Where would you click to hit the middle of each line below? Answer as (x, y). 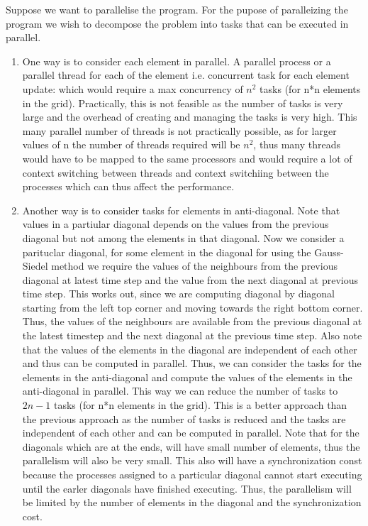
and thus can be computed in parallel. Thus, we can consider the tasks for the (192, 363)
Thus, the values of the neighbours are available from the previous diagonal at (192, 321)
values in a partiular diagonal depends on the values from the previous (175, 224)
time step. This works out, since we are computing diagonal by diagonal (178, 294)
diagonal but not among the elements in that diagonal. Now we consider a (183, 237)
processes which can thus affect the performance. (128, 186)
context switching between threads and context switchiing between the (175, 172)
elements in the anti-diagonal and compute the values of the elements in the (187, 377)
